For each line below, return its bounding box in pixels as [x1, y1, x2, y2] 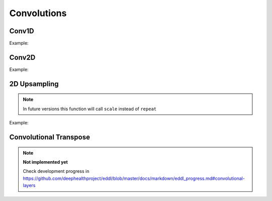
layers [23, 182, 36, 188]
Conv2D [9, 53, 36, 61]
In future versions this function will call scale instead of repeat [23, 106, 157, 112]
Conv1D [9, 27, 34, 35]
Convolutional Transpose [9, 132, 90, 141]
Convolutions [9, 8, 67, 19]
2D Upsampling [9, 80, 59, 88]
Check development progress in [23, 168, 90, 174]
